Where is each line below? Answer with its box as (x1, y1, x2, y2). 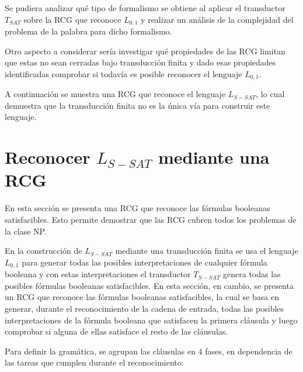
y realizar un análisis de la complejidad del (141, 13, 294, 25)
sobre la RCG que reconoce (23, 13, 121, 25)
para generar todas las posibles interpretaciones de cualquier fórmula (22, 256, 267, 268)
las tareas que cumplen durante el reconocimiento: (5, 356, 184, 368)
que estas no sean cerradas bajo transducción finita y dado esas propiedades (5, 56, 276, 68)
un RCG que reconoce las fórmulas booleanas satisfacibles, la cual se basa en (5, 291, 279, 303)
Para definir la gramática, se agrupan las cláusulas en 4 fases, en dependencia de (5, 345, 292, 357)
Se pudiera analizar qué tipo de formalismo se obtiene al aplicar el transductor (5, 2, 285, 13)
